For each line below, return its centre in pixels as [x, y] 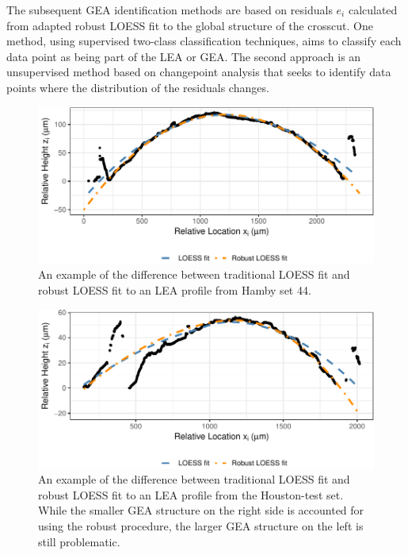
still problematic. [79, 541]
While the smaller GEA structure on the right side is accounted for [201, 510]
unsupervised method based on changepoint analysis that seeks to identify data [199, 72]
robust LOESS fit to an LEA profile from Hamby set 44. [175, 289]
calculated [373, 10]
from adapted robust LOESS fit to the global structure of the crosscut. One [190, 25]
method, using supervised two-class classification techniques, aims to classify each [204, 41]
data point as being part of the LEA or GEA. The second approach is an [184, 56]
